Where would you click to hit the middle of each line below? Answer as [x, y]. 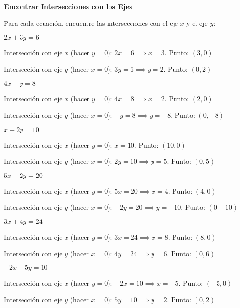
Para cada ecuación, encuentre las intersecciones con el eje [91, 23]
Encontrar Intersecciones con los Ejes [68, 6]
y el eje [197, 23]
